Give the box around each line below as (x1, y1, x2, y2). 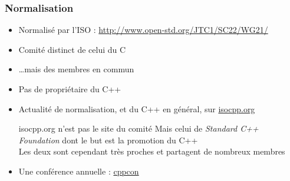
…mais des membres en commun (18, 63, 134, 75)
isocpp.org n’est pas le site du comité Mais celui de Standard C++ (18, 122, 259, 135)
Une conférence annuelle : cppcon (18, 165, 139, 177)
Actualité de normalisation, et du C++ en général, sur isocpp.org (18, 102, 255, 115)
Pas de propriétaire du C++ (18, 83, 121, 95)
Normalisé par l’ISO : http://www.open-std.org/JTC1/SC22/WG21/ (18, 24, 268, 36)
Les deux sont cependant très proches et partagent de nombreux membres (18, 145, 285, 157)
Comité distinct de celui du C (18, 43, 126, 55)
